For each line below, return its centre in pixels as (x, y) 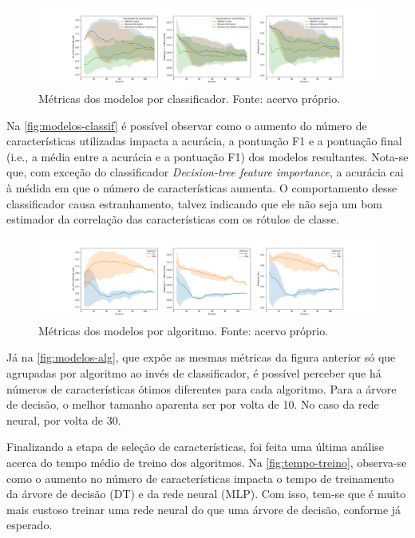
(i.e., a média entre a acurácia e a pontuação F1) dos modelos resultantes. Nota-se (207, 156)
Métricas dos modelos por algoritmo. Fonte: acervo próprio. (184, 330)
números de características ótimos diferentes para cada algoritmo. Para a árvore (202, 388)
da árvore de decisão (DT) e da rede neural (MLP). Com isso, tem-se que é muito (206, 494)
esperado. (30, 525)
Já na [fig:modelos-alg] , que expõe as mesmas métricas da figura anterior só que (201, 357)
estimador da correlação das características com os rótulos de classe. (173, 219)
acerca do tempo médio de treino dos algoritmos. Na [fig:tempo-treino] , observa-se (207, 462)
